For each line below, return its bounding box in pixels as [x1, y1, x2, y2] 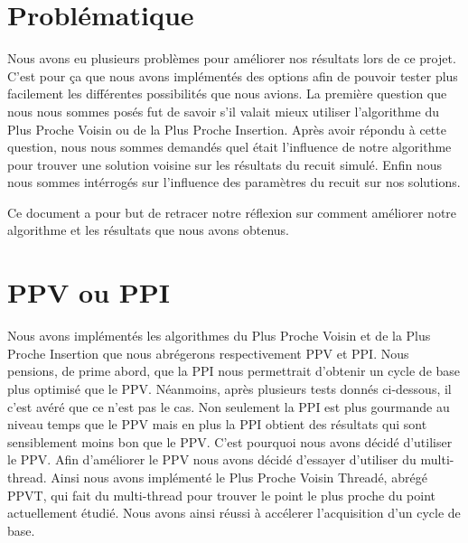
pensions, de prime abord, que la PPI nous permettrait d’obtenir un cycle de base [7, 361, 461, 380]
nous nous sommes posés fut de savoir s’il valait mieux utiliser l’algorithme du [7, 101, 439, 120]
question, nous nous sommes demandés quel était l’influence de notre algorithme [7, 137, 452, 156]
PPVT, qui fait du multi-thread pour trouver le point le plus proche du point [7, 485, 436, 504]
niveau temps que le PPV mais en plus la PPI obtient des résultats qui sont [7, 415, 427, 434]
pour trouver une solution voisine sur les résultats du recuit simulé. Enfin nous [7, 154, 442, 173]
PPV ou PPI [7, 274, 171, 311]
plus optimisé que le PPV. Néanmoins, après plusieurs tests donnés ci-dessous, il [7, 379, 452, 398]
